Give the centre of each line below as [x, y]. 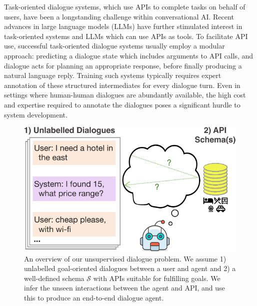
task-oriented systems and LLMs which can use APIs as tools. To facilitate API [126, 36]
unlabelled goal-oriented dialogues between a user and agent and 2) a [130, 268]
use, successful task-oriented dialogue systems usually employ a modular [114, 46]
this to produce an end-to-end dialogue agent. [94, 297]
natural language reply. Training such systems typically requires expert [113, 75]
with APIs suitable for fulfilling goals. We [157, 278]
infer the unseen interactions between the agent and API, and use [124, 288]
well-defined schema [54, 278]
